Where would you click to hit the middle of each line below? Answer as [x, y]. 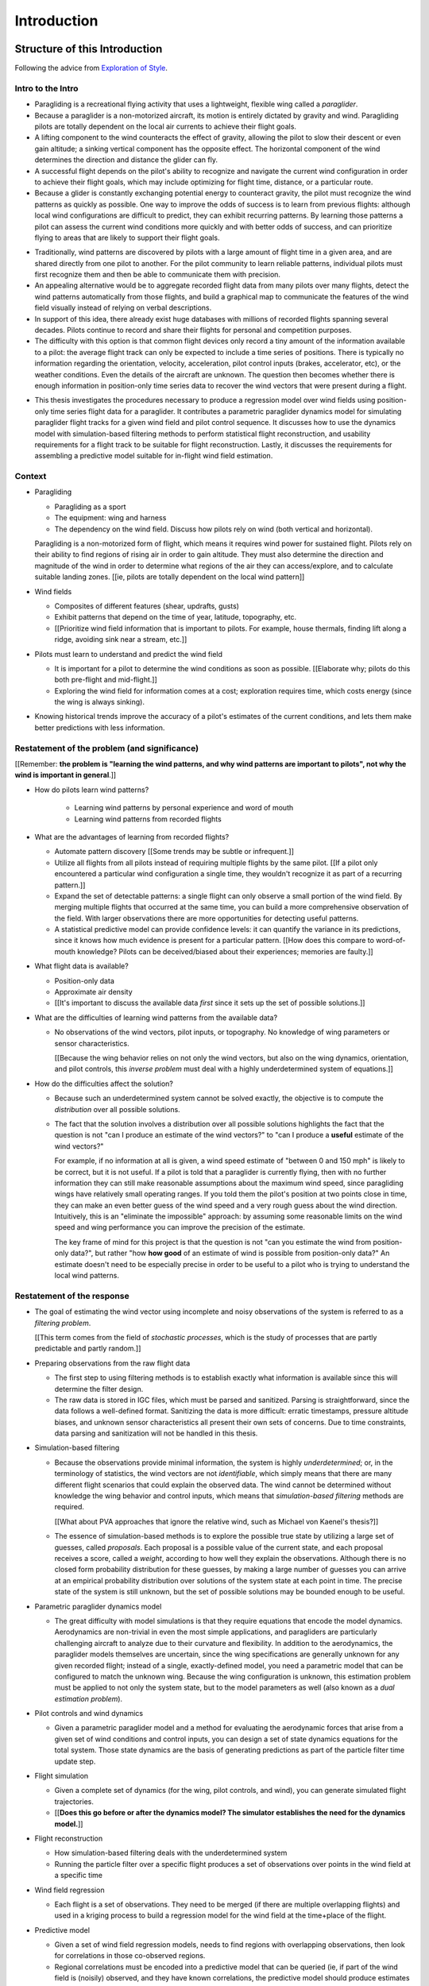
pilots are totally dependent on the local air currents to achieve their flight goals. [166, 126]
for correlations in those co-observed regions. [130, 1956]
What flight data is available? [81, 966]
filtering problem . [63, 1323]
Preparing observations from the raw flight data [112, 1363]
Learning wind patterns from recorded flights [148, 819]
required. [70, 1507]
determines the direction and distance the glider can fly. [126, 160]
